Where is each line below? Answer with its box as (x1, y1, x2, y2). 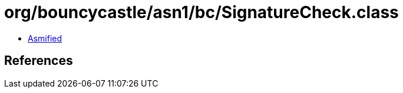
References (4, 53, 73, 68)
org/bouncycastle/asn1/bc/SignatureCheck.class (4, 2, 399, 22)
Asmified (28, 33, 62, 43)
